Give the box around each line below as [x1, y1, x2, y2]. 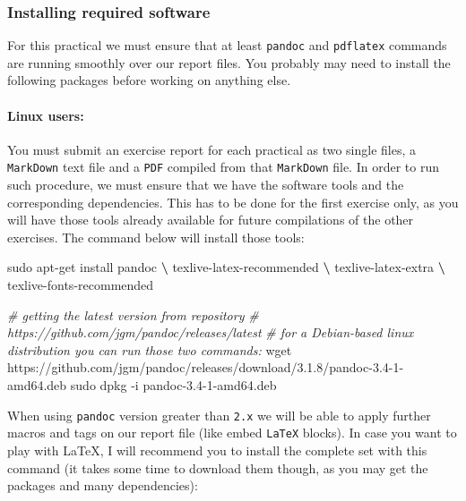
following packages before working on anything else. [7, 71, 291, 89]
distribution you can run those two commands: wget [7, 340, 292, 359]
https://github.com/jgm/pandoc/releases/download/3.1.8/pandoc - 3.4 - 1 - [7, 358, 404, 377]
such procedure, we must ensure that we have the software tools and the [7, 175, 404, 194]
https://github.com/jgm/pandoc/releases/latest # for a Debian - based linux [7, 323, 414, 342]
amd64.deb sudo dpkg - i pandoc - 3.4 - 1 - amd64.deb [7, 376, 277, 395]
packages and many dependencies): [7, 476, 198, 495]
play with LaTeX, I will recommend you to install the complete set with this [7, 440, 427, 459]
